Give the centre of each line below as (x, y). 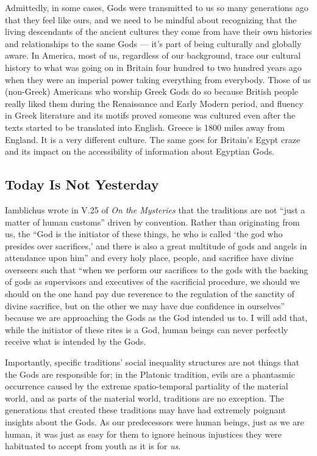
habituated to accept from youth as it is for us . (93, 446)
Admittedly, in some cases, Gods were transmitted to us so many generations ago (157, 7)
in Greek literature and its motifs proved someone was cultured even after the (150, 115)
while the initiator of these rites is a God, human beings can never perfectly (147, 329)
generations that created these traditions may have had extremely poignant (146, 410)
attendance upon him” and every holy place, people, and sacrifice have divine (149, 258)
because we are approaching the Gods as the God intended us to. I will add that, (156, 318)
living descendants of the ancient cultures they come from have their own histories (158, 31)
